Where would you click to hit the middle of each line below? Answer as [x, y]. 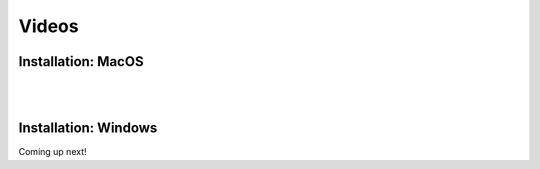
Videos [48, 26]
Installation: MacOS [81, 61]
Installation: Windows [88, 128]
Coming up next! [52, 152]
